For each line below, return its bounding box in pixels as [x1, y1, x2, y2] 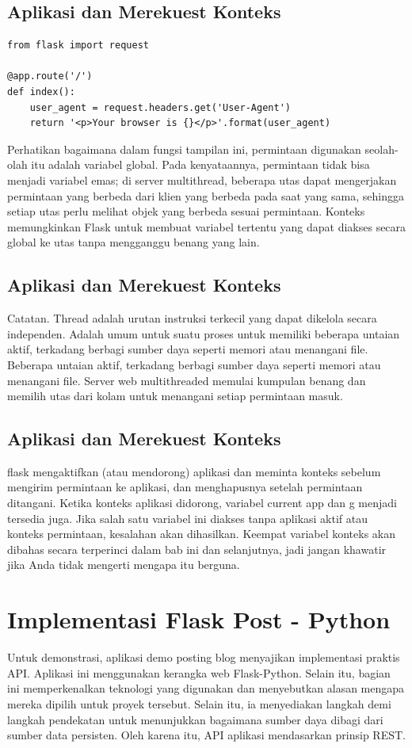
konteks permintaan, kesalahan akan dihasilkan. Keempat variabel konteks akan [7, 525, 396, 542]
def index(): [7, 86, 75, 97]
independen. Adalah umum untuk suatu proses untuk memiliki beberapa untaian [7, 325, 400, 342]
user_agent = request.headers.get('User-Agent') [29, 101, 291, 113]
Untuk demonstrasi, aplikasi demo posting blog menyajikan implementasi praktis [7, 649, 400, 666]
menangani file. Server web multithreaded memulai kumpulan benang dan [7, 372, 366, 388]
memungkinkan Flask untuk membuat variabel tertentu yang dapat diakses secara [7, 218, 406, 235]
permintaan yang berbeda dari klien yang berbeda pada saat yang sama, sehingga [7, 187, 404, 204]
